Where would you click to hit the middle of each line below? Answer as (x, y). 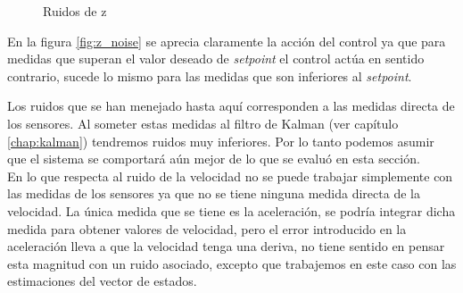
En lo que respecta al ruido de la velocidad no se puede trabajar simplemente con (230, 176)
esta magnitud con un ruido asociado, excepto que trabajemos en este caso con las (232, 263)
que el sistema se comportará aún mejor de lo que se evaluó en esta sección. (214, 159)
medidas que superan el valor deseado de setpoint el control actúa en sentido (216, 59)
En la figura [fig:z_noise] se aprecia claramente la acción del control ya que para (227, 41)
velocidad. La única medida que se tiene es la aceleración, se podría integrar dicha (231, 210)
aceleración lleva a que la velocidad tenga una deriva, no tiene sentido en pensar (226, 246)
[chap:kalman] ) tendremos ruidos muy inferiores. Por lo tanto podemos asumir (221, 141)
